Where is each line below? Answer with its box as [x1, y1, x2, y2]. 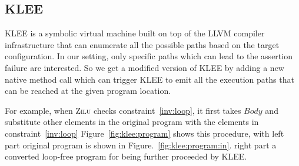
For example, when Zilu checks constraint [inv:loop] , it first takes [5, 104, 241, 116]
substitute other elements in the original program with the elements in [5, 116, 259, 128]
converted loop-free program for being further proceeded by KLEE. [5, 150, 247, 162]
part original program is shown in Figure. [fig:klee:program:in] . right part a [5, 138, 277, 151]
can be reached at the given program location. [5, 84, 171, 97]
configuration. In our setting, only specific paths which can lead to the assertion [5, 50, 293, 62]
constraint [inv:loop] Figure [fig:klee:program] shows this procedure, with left [5, 127, 284, 139]
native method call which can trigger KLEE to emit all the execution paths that [5, 73, 294, 85]
